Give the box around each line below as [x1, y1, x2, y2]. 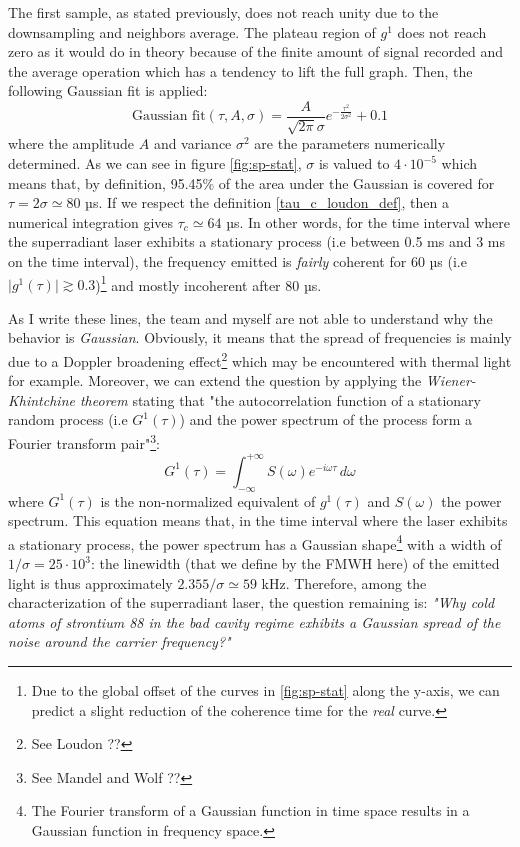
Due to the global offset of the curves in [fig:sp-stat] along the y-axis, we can [31, 680, 500, 700]
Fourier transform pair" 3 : [8, 430, 160, 453]
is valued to [318, 153, 390, 174]
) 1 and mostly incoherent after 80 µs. [95, 271, 322, 295]
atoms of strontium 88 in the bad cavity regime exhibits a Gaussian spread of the [8, 611, 501, 632]
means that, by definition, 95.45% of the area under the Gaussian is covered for [8, 172, 495, 193]
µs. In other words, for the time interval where [226, 211, 511, 232]
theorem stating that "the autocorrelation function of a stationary [79, 389, 481, 410]
